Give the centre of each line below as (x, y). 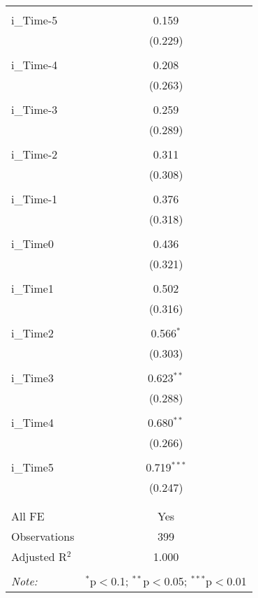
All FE (28, 516)
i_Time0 (32, 243)
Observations (43, 536)
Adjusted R (39, 556)
